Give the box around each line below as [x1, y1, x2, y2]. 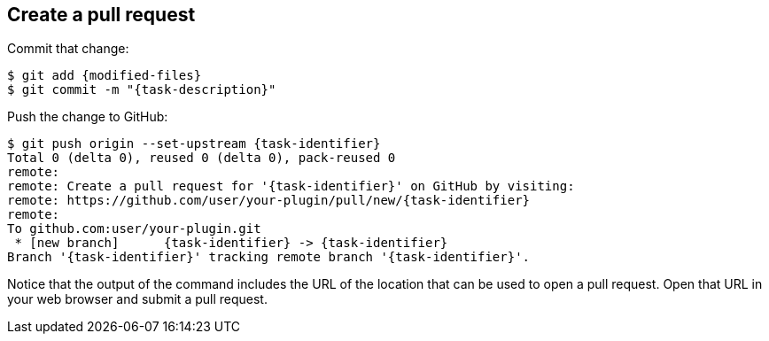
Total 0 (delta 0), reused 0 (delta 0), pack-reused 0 [7, 151, 396, 166]
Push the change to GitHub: [7, 109, 168, 125]
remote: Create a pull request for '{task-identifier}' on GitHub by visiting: [7, 179, 575, 194]
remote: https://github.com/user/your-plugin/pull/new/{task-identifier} [7, 193, 531, 208]
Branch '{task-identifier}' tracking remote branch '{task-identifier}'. [7, 250, 531, 265]
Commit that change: [7, 41, 129, 57]
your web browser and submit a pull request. [7, 291, 268, 307]
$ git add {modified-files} [7, 68, 202, 83]
